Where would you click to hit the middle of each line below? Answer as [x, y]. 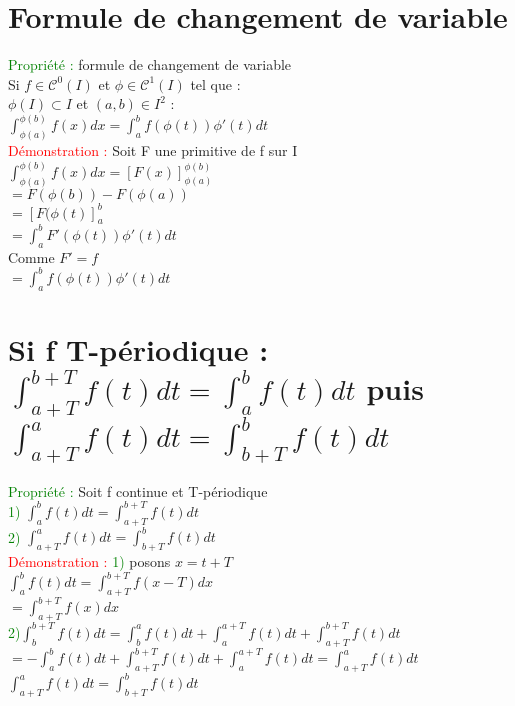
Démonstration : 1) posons [89, 561]
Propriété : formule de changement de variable [150, 64]
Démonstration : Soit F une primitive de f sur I [153, 150]
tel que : [215, 83]
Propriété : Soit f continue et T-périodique [138, 490]
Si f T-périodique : [138, 348]
